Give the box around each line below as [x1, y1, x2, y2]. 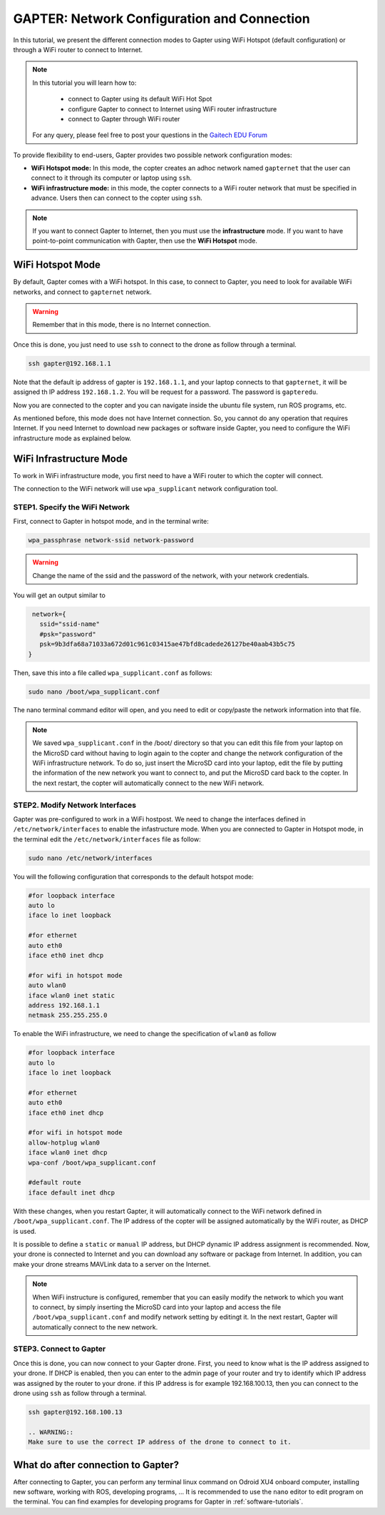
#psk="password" [39, 630, 96, 638]
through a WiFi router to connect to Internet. [13, 45, 143, 54]
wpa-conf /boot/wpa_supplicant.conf [28, 1158, 157, 1167]
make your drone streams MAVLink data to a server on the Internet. [13, 1260, 211, 1268]
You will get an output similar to [13, 591, 106, 599]
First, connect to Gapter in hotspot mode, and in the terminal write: [13, 517, 210, 526]
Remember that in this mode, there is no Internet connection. [32, 320, 211, 329]
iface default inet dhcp [28, 1188, 115, 1197]
